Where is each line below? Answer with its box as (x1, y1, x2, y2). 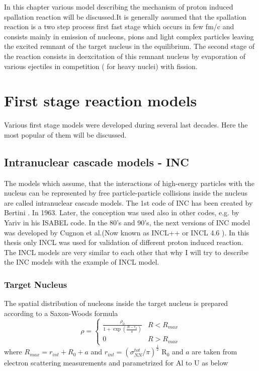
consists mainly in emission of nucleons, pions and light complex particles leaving (4, 31, 254, 41)
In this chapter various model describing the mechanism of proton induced (4, 2, 233, 12)
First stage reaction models (4, 90, 197, 111)
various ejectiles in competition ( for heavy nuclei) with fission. (4, 60, 198, 71)
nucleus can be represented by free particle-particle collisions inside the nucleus (4, 188, 248, 198)
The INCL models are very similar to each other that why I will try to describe (4, 246, 248, 257)
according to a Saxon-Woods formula (4, 307, 118, 318)
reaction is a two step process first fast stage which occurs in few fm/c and (4, 21, 234, 32)
